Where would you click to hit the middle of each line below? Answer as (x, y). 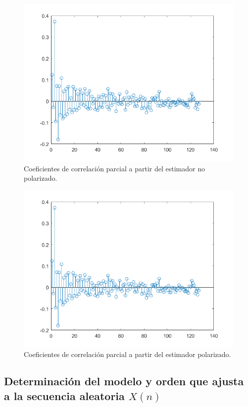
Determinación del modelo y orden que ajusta (124, 381)
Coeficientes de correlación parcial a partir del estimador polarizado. (127, 354)
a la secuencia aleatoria (64, 395)
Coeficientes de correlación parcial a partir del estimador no (114, 168)
